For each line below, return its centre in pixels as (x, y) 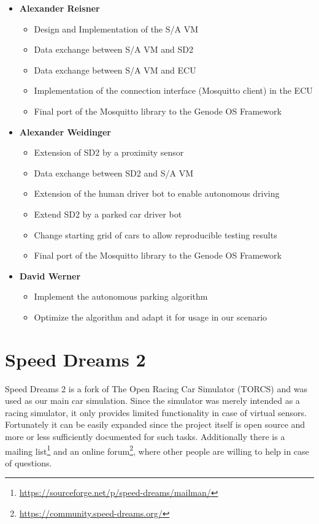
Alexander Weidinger (65, 131)
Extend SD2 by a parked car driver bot (108, 214)
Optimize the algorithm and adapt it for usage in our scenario (151, 317)
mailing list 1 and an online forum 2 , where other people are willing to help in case (157, 450)
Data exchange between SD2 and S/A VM (113, 173)
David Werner (50, 275)
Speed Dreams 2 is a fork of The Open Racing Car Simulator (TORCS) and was (156, 388)
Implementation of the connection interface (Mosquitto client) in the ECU (173, 90)
